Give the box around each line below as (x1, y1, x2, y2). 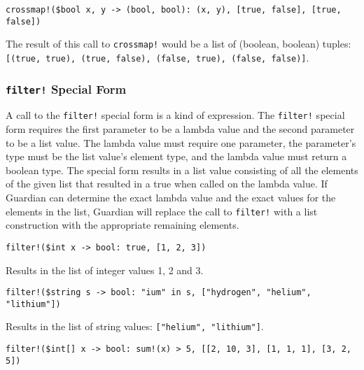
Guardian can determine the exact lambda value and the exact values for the (6, 190, 336, 205)
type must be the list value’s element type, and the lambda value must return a (6, 149, 347, 164)
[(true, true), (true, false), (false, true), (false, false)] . (6, 50, 309, 64)
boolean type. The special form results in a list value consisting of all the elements (6, 162, 358, 177)
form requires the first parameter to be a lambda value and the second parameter (6, 122, 355, 136)
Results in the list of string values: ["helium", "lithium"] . (6, 319, 264, 334)
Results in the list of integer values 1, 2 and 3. (6, 262, 204, 277)
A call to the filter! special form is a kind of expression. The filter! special (6, 108, 345, 122)
